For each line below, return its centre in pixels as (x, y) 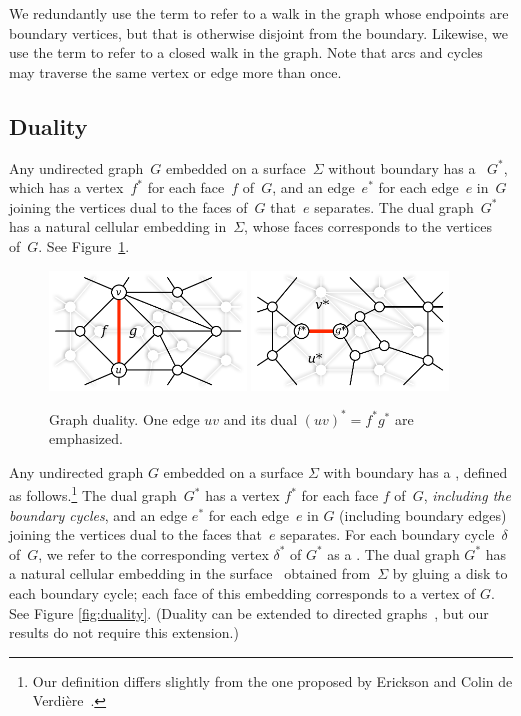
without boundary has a (402, 167)
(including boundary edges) (423, 514)
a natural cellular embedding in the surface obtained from (190, 573)
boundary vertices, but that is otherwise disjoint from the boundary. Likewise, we (258, 32)
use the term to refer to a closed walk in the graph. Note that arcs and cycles (246, 52)
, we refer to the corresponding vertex (153, 553)
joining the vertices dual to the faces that (135, 534)
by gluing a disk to (450, 573)
